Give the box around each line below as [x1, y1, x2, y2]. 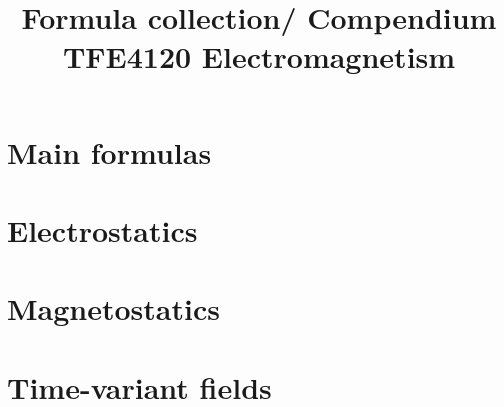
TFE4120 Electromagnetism [62, 36, 456, 77]
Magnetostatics [7, 288, 220, 329]
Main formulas [7, 131, 212, 172]
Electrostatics [7, 209, 198, 250]
